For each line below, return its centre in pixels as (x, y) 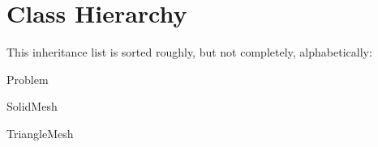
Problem (28, 79)
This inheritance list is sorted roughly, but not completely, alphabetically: (189, 52)
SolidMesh (32, 106)
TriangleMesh (40, 133)
